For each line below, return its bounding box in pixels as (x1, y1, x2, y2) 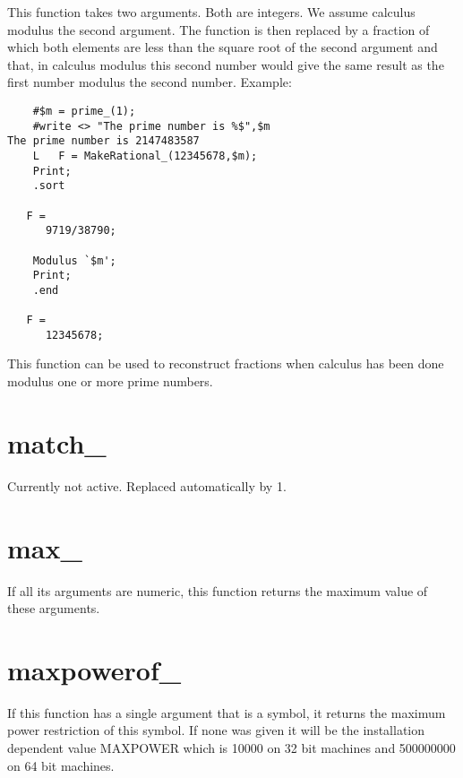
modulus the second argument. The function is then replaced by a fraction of (7, 20, 430, 39)
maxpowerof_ (7, 651, 182, 687)
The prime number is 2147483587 (7, 134, 200, 148)
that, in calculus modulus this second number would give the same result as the (7, 55, 444, 73)
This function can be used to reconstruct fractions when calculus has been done (7, 354, 444, 373)
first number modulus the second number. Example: (7, 73, 292, 91)
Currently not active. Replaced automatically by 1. (7, 476, 287, 495)
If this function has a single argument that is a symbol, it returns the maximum (7, 703, 446, 722)
